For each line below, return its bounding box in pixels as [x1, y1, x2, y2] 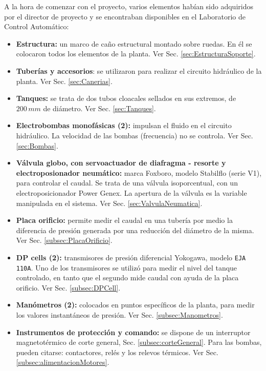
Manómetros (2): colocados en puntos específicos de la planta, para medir [16, 299, 255, 310]
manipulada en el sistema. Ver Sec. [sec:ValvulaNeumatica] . [16, 197, 203, 208]
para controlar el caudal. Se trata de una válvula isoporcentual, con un [16, 177, 238, 188]
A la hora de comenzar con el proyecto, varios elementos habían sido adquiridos [4, 1, 253, 11]
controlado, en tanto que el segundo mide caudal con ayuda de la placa [16, 272, 239, 283]
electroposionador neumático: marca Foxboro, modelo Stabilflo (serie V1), [16, 167, 262, 178]
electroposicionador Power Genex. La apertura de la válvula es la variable [16, 187, 247, 198]
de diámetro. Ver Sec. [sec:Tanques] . [43, 102, 156, 113]
